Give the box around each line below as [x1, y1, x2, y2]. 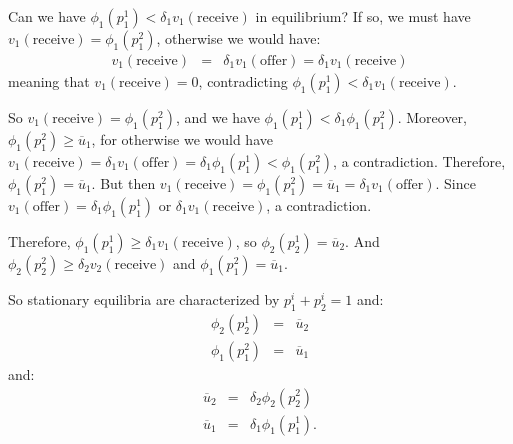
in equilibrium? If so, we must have [255, 6, 471, 26]
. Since [435, 173, 476, 194]
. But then [91, 173, 156, 194]
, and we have [175, 107, 260, 128]
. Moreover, [397, 107, 467, 128]
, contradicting [198, 71, 288, 92]
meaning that [8, 71, 90, 92]
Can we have [8, 6, 86, 26]
